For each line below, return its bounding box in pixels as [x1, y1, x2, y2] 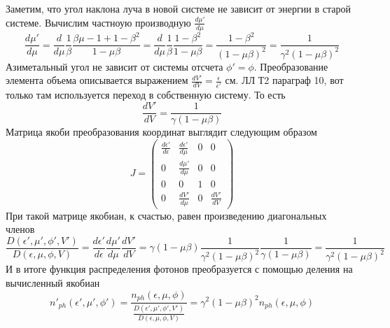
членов [6, 222, 35, 236]
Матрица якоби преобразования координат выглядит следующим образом [6, 124, 317, 139]
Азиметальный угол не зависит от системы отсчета [6, 59, 223, 73]
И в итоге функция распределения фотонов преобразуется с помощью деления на [6, 262, 353, 276]
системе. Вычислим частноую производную [6, 15, 191, 29]
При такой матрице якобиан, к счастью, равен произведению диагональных [6, 208, 327, 222]
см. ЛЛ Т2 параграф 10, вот [225, 73, 344, 87]
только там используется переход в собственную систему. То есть [6, 87, 286, 101]
